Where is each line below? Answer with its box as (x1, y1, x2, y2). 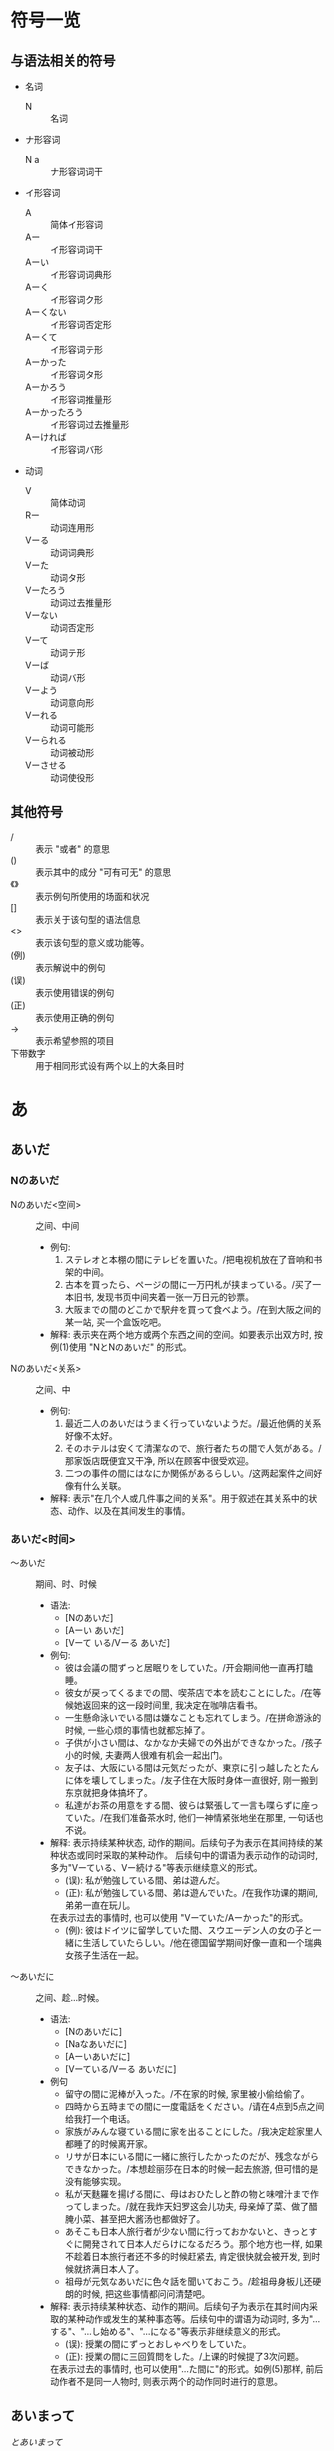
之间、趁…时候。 (35, 1991, 105, 2003)
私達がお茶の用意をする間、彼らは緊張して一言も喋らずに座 (64, 1799, 310, 1811)
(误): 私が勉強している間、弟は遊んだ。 (64, 1874, 225, 1886)
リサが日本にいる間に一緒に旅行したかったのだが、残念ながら (64, 2150, 320, 2162)
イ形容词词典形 (49, 269, 112, 280)
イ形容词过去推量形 (49, 419, 130, 430)
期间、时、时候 (35, 1577, 97, 1590)
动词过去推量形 (49, 597, 112, 608)
